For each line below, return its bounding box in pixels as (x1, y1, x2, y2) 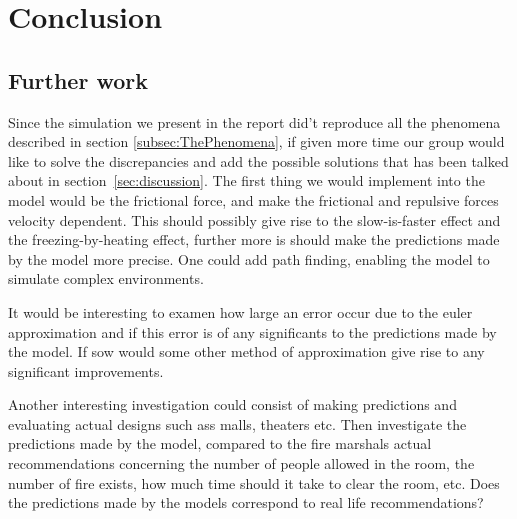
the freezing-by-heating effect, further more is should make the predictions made (8, 229, 500, 250)
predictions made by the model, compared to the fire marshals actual (8, 433, 432, 454)
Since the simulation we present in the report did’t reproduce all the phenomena (8, 111, 501, 132)
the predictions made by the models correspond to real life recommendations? (8, 492, 484, 513)
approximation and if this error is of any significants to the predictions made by (8, 321, 497, 342)
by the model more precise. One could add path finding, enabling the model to (8, 248, 490, 269)
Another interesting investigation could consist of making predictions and (8, 394, 457, 415)
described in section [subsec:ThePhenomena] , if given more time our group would (8, 131, 505, 152)
